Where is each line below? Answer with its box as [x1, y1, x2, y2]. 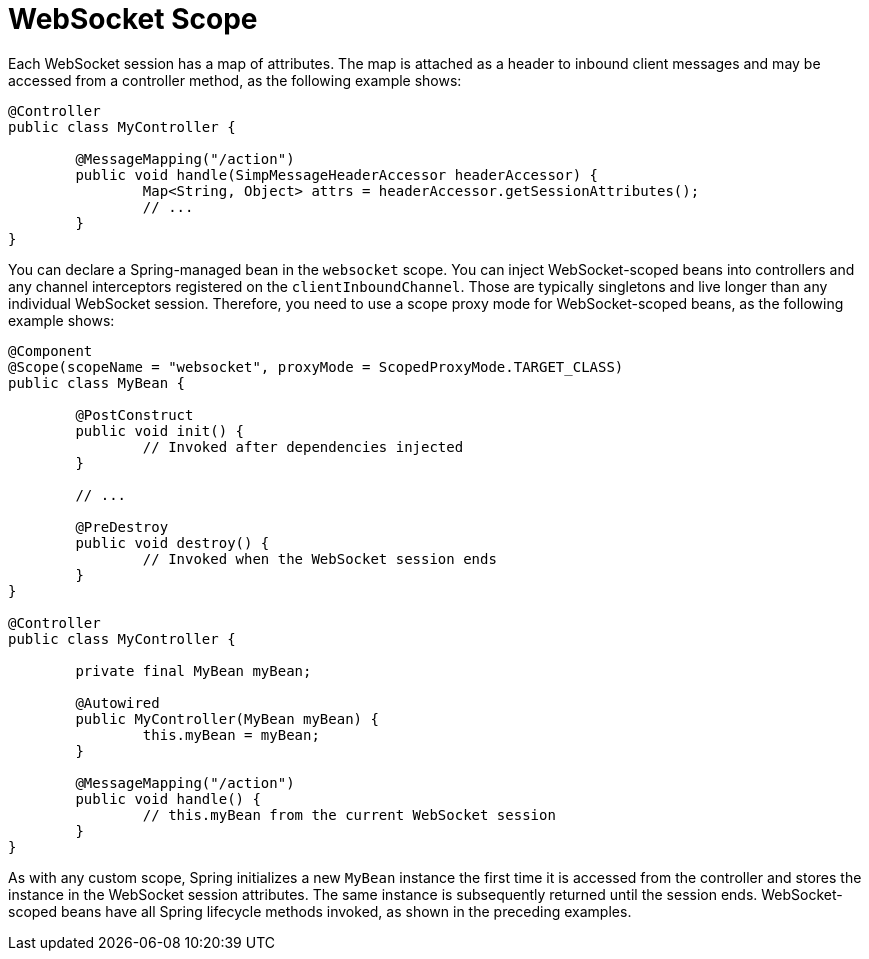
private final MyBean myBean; [75, 662, 312, 679]
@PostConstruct [75, 406, 194, 423]
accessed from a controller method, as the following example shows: [8, 71, 462, 89]
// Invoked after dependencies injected [142, 438, 464, 455]
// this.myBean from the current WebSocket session [142, 806, 556, 823]
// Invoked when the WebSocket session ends [142, 550, 497, 567]
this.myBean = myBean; [142, 726, 320, 743]
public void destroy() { [75, 534, 270, 551]
